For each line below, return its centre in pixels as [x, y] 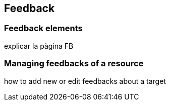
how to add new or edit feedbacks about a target [85, 81]
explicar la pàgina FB [39, 46]
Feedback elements [43, 28]
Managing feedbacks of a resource [74, 64]
